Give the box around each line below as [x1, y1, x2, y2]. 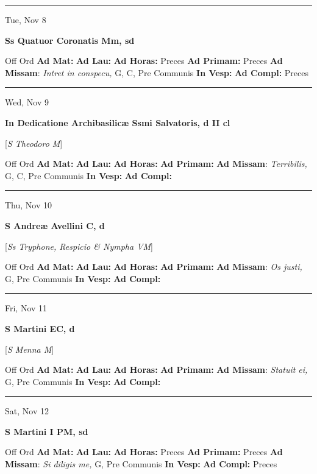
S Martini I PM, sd [5, 425, 88, 437]
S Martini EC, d [5, 322, 75, 334]
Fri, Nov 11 [5, 302, 48, 314]
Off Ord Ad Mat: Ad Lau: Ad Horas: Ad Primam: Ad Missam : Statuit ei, [5, 363, 308, 376]
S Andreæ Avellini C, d [5, 219, 105, 232]
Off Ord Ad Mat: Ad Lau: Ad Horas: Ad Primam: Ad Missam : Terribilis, [5, 157, 307, 170]
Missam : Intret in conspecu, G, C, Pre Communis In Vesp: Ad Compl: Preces [5, 66, 308, 79]
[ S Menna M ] [5, 342, 54, 355]
